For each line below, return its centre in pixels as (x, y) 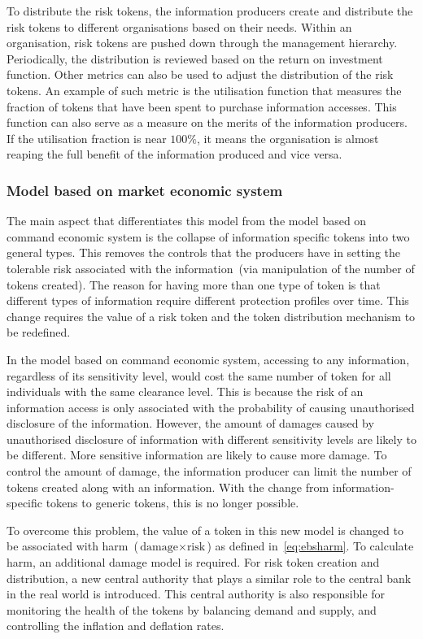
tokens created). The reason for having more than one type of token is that (194, 284)
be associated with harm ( (72, 546)
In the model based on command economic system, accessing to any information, (208, 359)
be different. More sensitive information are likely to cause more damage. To (197, 455)
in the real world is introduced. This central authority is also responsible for (196, 594)
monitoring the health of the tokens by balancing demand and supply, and (192, 609)
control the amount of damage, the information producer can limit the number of (209, 471)
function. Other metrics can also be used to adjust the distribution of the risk (200, 74)
